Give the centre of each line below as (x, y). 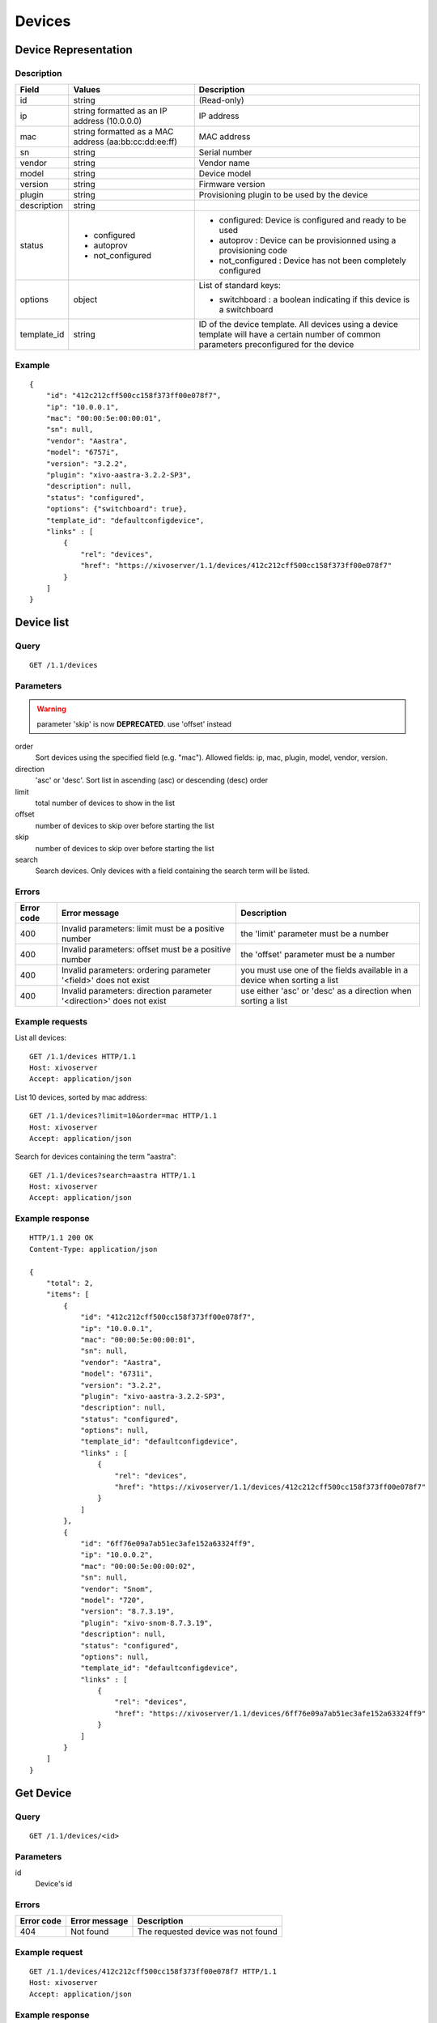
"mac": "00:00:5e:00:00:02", (138, 1566)
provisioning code (253, 251)
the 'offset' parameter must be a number (318, 955)
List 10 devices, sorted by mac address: (81, 1097)
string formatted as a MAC (123, 132)
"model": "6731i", (117, 1374)
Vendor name (224, 163)
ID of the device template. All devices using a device (298, 324)
